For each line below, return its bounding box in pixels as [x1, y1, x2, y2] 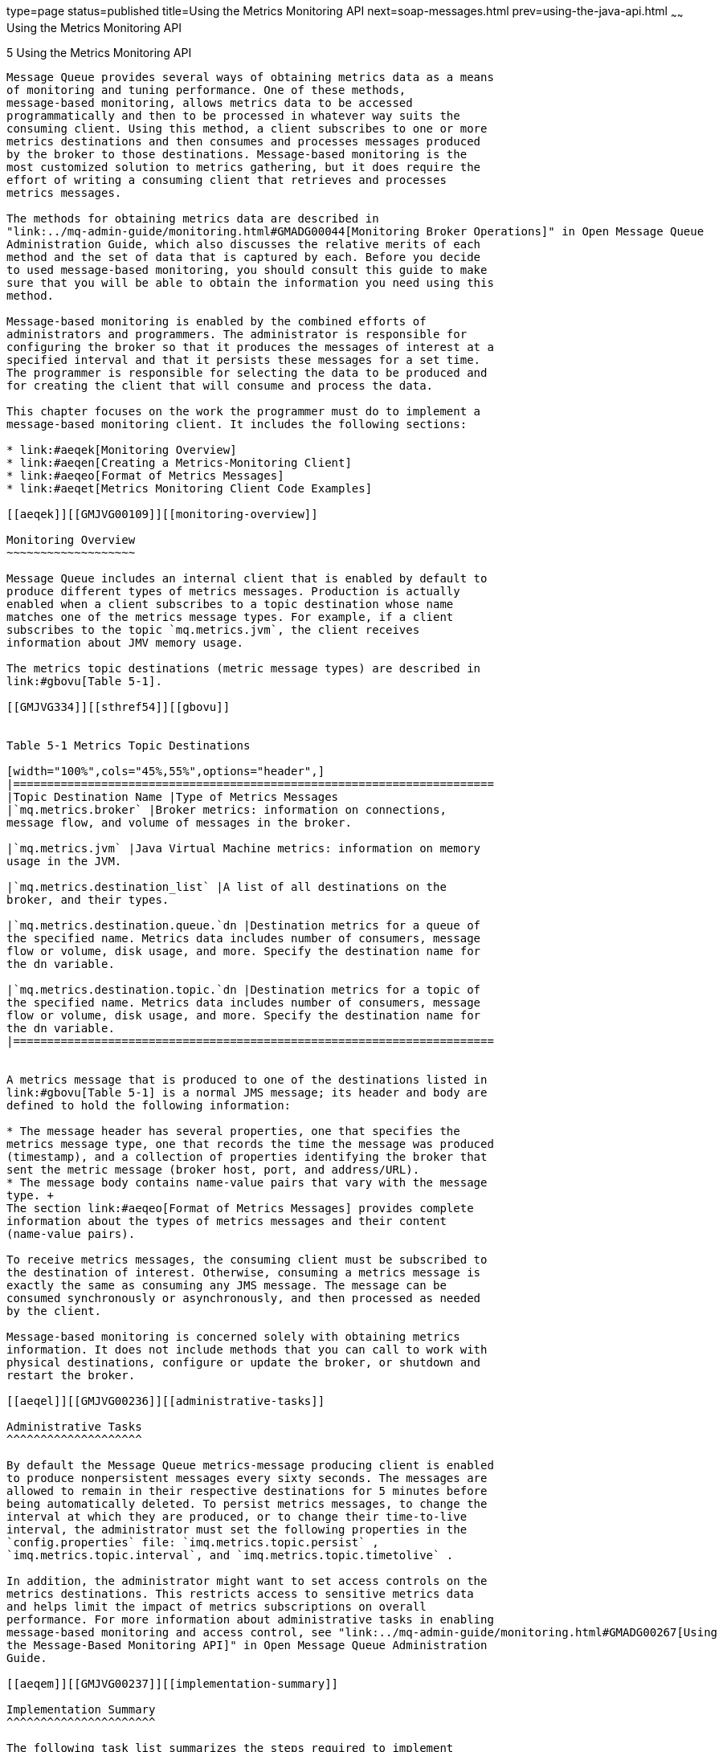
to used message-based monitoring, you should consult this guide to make [6, 263, 488, 276]
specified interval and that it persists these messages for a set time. [6, 353, 481, 366]
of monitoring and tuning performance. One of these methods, [6, 83, 406, 96]
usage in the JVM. [6, 854, 122, 868]
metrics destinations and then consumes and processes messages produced [6, 134, 481, 148]
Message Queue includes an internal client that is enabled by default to [6, 571, 488, 585]
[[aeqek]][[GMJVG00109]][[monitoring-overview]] [6, 507, 318, 521]
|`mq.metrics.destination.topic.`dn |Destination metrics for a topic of [6, 982, 481, 996]
